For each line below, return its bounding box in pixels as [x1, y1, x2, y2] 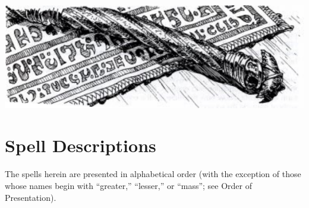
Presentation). [5, 191, 56, 203]
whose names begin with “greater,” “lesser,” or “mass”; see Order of [5, 179, 253, 191]
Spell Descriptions [5, 133, 156, 157]
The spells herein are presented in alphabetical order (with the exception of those [5, 168, 301, 180]
